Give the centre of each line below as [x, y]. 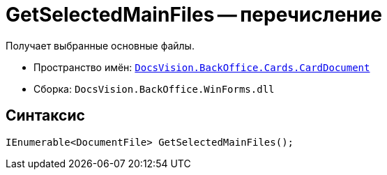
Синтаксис [45, 116]
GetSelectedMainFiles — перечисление [194, 15]
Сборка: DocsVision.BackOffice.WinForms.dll [154, 89]
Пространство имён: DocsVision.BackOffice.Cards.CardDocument [202, 67]
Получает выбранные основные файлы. [100, 45]
